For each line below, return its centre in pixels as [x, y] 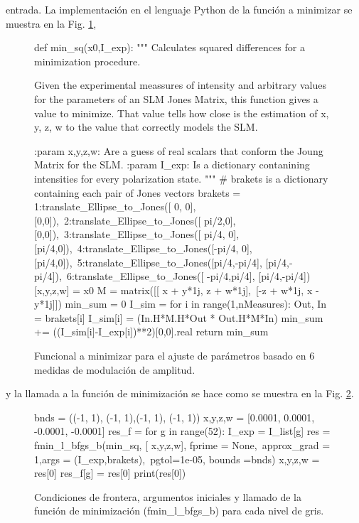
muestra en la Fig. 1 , [51, 23]
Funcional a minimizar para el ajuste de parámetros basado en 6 [175, 356]
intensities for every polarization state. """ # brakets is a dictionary [181, 178]
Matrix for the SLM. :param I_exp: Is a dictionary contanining [172, 165]
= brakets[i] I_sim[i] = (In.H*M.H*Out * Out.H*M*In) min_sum [179, 317]
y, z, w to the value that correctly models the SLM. [146, 127]
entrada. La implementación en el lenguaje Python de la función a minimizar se [179, 9]
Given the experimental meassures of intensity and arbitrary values [180, 85]
